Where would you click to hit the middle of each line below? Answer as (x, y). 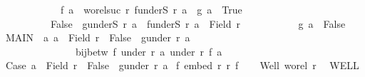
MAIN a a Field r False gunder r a (98, 37)
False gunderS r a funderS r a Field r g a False (198, 23)
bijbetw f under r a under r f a (149, 51)
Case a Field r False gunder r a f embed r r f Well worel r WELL (182, 65)
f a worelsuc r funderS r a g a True (151, 9)
